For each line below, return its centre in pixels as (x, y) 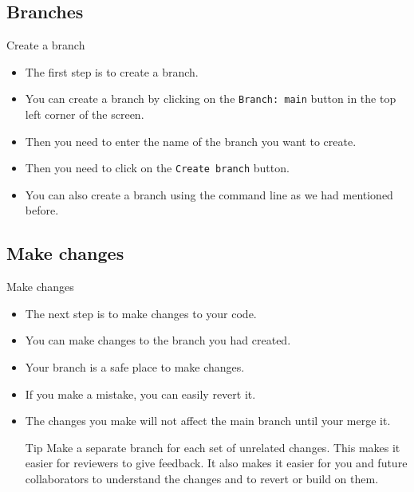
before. (42, 210)
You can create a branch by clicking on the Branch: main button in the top (211, 98)
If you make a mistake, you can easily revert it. (140, 394)
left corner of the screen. (85, 114)
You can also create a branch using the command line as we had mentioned (209, 194)
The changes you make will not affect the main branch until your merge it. (208, 421)
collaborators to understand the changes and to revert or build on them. (202, 479)
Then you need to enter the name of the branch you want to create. (191, 141)
